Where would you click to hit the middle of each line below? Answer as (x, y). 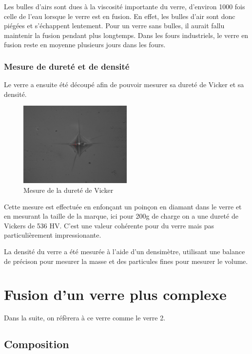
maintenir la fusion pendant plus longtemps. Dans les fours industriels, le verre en (126, 35)
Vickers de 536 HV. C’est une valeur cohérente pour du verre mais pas (109, 225)
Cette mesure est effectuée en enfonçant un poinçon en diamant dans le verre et (123, 206)
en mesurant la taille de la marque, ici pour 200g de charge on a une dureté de (121, 216)
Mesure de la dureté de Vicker (68, 190)
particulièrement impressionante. (53, 235)
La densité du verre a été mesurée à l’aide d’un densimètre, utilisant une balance (125, 251)
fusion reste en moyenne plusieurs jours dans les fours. (85, 45)
